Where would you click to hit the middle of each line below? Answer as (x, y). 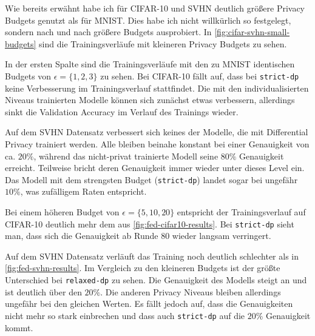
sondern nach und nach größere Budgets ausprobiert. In (108, 32)
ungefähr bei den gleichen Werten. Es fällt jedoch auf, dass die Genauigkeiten (149, 304)
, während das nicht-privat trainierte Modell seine (126, 156)
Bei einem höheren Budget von (62, 212)
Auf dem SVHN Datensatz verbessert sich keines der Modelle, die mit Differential (157, 132)
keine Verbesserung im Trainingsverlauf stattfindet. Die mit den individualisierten (157, 88)
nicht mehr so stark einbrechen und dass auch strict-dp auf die (125, 315)
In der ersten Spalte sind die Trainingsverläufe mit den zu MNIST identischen (150, 64)
